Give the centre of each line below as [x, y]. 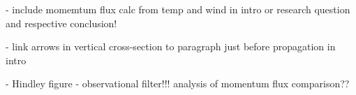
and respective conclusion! [61, 23]
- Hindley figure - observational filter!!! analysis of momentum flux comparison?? [178, 83]
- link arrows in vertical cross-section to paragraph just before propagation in [171, 46]
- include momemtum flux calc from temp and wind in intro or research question [178, 9]
